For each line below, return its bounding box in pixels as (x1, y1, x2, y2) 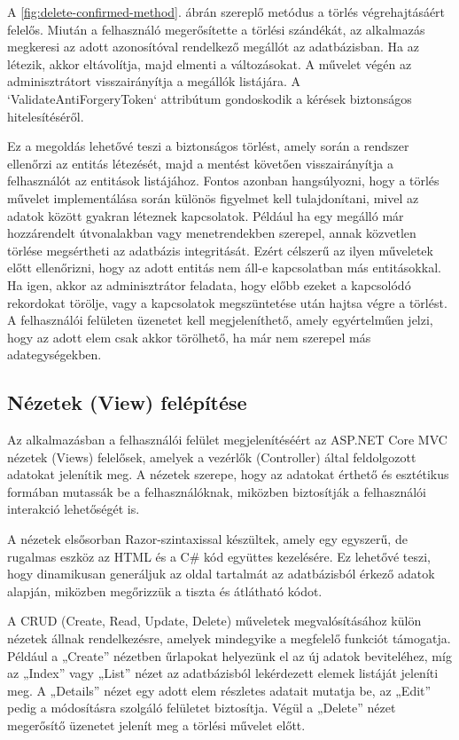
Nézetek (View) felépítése (7, 389, 247, 416)
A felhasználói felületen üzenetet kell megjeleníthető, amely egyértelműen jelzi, (7, 311, 433, 329)
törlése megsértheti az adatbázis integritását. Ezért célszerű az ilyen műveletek (7, 240, 433, 259)
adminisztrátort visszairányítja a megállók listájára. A (7, 72, 301, 91)
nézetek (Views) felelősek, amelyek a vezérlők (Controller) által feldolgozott (7, 447, 416, 466)
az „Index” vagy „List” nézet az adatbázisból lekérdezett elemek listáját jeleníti (7, 664, 439, 682)
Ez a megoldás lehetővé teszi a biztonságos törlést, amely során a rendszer (7, 137, 409, 155)
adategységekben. (7, 345, 102, 364)
